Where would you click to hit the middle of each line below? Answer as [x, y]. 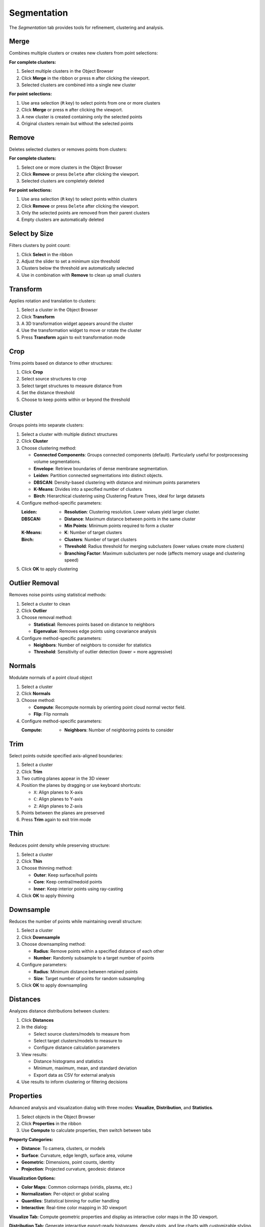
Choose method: [38, 700]
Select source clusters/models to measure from [82, 1034]
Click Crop [32, 372]
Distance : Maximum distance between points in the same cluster [130, 519]
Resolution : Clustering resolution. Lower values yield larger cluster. [132, 512]
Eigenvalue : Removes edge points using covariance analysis [95, 631]
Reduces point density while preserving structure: [59, 845]
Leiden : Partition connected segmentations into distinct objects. [98, 476]
